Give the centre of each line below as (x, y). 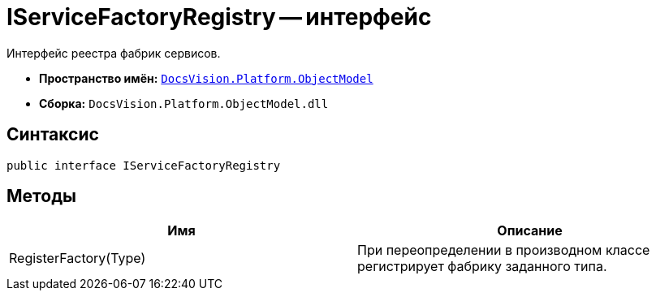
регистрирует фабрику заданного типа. (482, 267)
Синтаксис (53, 135)
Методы (41, 196)
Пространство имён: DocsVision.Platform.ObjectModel (206, 78)
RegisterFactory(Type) (78, 258)
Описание (530, 231)
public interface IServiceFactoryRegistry (144, 165)
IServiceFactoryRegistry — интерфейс (219, 17)
